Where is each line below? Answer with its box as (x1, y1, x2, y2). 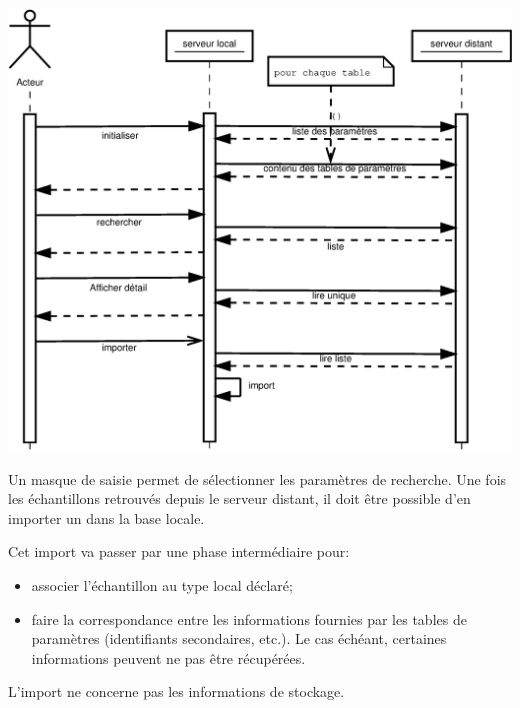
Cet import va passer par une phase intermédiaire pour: (8, 541, 350, 562)
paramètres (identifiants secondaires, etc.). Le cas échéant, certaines (31, 628, 447, 649)
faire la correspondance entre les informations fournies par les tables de (31, 608, 467, 629)
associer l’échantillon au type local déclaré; (31, 574, 293, 595)
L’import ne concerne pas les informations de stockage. (8, 681, 345, 702)
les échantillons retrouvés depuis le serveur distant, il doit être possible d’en (8, 488, 471, 509)
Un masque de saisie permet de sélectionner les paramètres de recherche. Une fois (8, 468, 507, 489)
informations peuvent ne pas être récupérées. (31, 647, 306, 668)
